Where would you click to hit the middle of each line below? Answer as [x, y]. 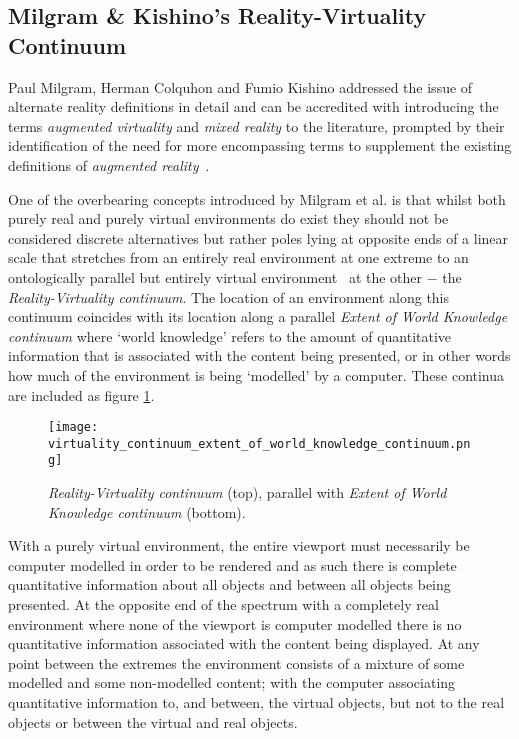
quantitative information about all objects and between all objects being [229, 584]
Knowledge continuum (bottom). [147, 511]
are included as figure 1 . [81, 394]
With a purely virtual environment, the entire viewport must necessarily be [239, 545]
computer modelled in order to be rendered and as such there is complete [232, 564]
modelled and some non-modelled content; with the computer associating [232, 682]
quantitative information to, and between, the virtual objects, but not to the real [256, 702]
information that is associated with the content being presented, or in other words [259, 355]
